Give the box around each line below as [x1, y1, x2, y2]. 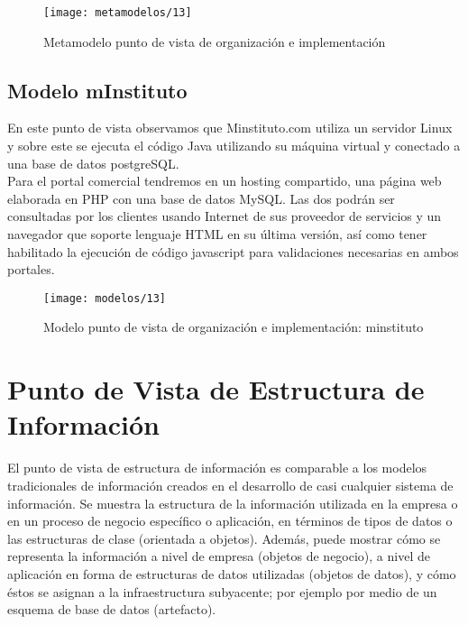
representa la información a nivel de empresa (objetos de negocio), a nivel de [7, 547, 430, 565]
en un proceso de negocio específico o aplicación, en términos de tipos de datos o [7, 511, 453, 530]
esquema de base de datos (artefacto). [7, 600, 216, 619]
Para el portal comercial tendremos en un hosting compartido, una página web [7, 171, 442, 190]
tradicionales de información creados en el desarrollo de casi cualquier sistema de [7, 475, 454, 494]
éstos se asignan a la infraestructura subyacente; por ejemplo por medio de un [7, 582, 437, 601]
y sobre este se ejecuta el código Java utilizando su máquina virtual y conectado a [7, 136, 461, 155]
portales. [7, 260, 55, 279]
